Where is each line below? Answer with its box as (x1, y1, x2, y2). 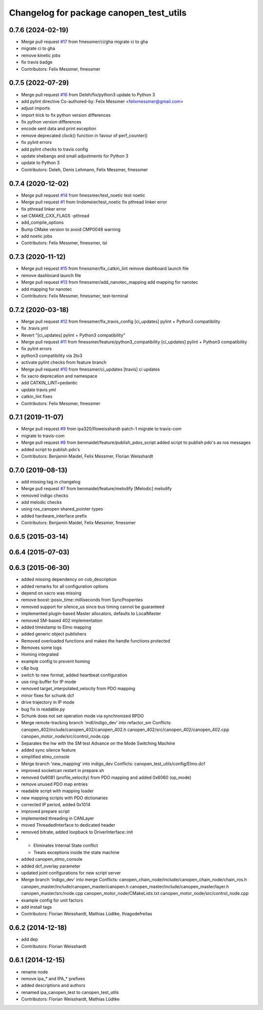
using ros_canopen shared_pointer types (21, 506, 103, 512)
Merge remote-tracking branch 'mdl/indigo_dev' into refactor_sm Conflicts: (21, 720, 172, 726)
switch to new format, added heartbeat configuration (21, 672, 128, 678)
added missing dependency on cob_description (21, 576, 117, 582)
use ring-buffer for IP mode (21, 679, 76, 685)
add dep (21, 936, 38, 942)
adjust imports (21, 105, 50, 111)
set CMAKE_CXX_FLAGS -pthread (21, 213, 90, 218)
